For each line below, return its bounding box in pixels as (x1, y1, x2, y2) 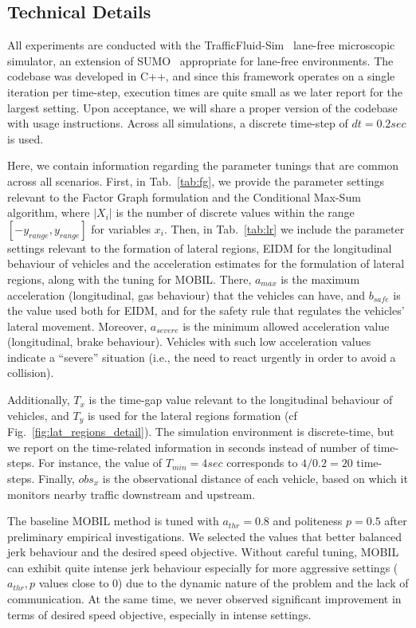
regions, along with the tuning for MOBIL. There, (7, 270, 252, 287)
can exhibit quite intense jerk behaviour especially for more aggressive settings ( (7, 559, 398, 575)
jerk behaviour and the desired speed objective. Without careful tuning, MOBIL (7, 544, 399, 560)
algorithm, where (7, 204, 90, 221)
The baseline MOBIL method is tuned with (7, 512, 219, 529)
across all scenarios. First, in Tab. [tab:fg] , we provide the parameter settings (7, 172, 385, 189)
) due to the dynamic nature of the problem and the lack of (118, 575, 409, 591)
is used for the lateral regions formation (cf (87, 406, 297, 423)
